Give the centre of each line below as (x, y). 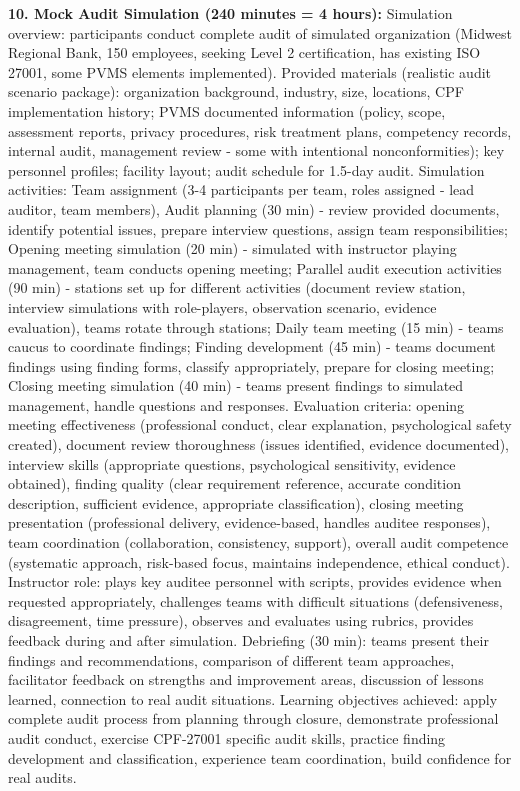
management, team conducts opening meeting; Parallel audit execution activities (255, 267)
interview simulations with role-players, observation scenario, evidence (222, 306)
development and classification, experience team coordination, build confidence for (260, 757)
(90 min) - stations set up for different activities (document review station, (237, 287)
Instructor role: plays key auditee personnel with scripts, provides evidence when (255, 581)
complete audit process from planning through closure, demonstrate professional (253, 718)
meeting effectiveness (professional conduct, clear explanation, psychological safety (260, 424)
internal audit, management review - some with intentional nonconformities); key (256, 150)
